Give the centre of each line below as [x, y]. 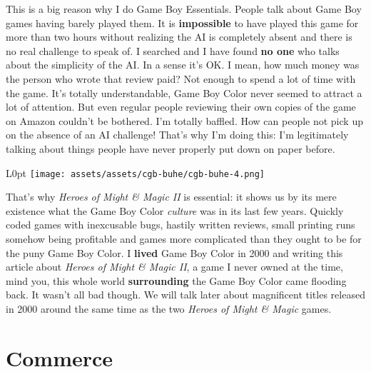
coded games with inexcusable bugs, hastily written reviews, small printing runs [181, 225]
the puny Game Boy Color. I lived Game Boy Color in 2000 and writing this [174, 252]
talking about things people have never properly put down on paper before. [171, 148]
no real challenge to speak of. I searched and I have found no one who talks [173, 50]
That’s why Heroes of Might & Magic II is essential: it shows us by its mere [171, 197]
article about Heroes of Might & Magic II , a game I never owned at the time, [174, 267]
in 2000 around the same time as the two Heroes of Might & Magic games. [169, 308]
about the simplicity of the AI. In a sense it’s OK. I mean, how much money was [183, 65]
